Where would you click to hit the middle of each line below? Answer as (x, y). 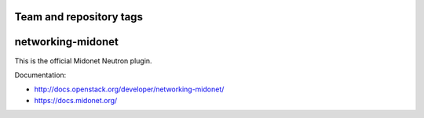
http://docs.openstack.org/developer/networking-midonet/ (129, 89)
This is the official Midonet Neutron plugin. (83, 61)
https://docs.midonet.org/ (76, 100)
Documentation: (40, 75)
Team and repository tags (79, 17)
